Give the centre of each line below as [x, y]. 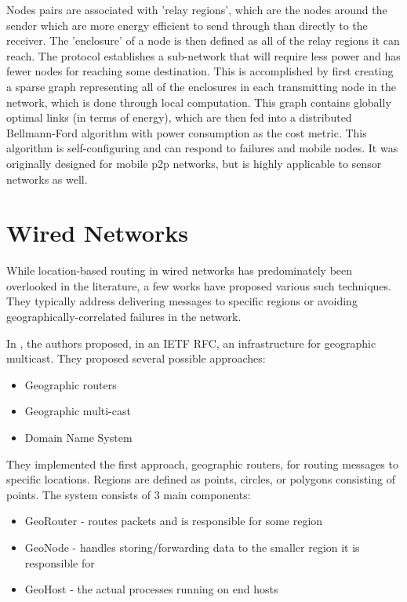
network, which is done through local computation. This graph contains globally [199, 102]
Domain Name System [78, 437]
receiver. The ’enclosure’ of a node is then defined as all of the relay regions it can [203, 40]
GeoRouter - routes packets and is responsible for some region [174, 521]
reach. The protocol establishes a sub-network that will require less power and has [203, 55]
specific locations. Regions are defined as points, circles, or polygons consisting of [201, 479]
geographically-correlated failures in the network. [124, 317]
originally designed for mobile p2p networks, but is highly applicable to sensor [194, 163]
